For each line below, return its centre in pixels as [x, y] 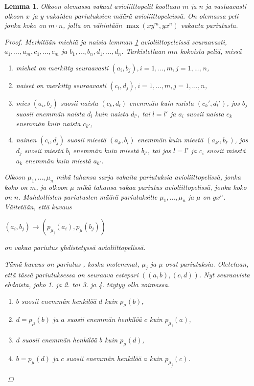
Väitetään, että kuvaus [38, 207]
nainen [26, 140]
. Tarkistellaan [143, 51]
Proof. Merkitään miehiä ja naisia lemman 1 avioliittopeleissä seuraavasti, [116, 41]
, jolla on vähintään [92, 25]
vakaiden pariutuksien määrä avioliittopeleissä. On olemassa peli [142, 15]
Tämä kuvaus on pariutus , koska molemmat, [72, 263]
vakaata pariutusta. [209, 25]
